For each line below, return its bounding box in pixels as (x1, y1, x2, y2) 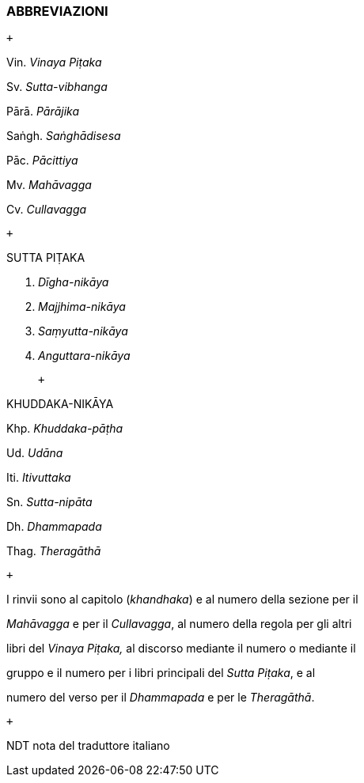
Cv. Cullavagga (6, 202, 87, 217)
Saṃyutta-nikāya (38, 324, 128, 339)
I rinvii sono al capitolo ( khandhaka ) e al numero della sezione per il (6, 592, 358, 607)
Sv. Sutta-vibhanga (6, 80, 108, 94)
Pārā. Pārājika (6, 104, 80, 119)
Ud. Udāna (6, 446, 63, 460)
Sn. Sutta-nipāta (6, 495, 93, 509)
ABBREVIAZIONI (6, 3, 108, 19)
